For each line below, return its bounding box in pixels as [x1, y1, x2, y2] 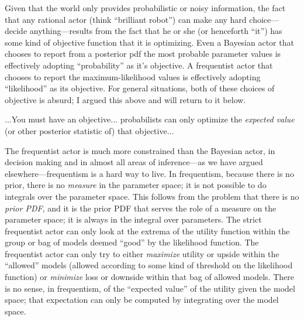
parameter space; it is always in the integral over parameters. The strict [5, 213, 262, 226]
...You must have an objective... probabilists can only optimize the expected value [5, 113, 295, 125]
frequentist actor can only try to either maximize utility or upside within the [5, 247, 279, 259]
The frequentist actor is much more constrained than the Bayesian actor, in [5, 144, 275, 156]
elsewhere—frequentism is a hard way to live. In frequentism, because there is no [5, 167, 294, 179]
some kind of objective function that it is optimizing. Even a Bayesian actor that [5, 36, 294, 48]
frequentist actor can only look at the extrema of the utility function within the [5, 224, 290, 237]
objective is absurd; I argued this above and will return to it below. [5, 93, 246, 105]
